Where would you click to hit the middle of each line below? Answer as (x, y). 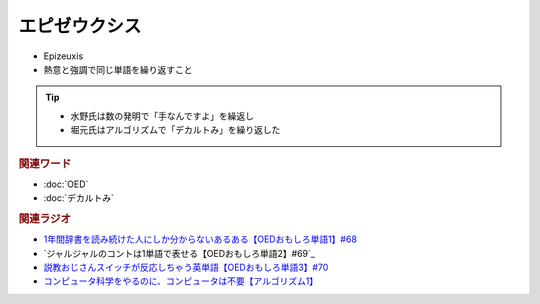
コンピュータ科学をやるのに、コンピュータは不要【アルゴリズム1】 (181, 281)
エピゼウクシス (80, 26)
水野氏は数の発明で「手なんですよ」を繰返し (162, 116)
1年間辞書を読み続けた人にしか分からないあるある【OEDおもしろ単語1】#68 (200, 239)
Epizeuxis (63, 56)
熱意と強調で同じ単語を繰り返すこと (118, 69)
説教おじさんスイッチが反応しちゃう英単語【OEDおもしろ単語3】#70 (186, 267)
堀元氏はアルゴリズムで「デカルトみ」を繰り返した (175, 130)
